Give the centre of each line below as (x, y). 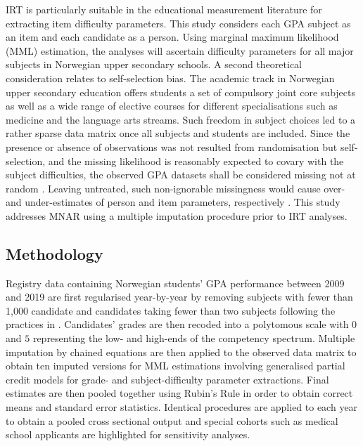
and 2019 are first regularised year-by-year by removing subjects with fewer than (179, 297)
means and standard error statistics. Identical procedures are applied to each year (182, 407)
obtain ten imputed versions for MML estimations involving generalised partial (176, 366)
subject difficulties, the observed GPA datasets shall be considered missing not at (181, 175)
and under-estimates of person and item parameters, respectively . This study (173, 202)
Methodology (55, 253)
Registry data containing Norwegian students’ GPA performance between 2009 (175, 283)
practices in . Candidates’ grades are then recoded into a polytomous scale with (177, 324)
